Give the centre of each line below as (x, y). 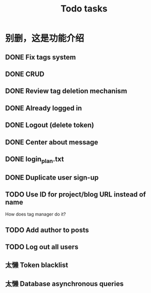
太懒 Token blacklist (37, 265)
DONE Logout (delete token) (50, 125)
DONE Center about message (52, 142)
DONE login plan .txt (34, 160)
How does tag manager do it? (35, 214)
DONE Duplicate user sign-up (52, 177)
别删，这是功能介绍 (45, 38)
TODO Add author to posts (47, 230)
